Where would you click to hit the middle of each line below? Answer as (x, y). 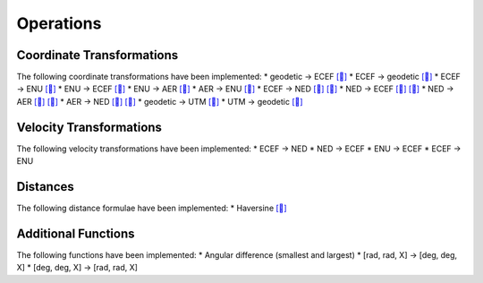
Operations (59, 23)
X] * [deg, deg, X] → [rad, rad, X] (77, 268)
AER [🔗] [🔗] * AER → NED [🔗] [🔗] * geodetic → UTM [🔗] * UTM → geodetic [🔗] (160, 101)
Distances (46, 187)
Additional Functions (76, 233)
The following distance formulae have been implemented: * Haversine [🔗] (152, 208)
